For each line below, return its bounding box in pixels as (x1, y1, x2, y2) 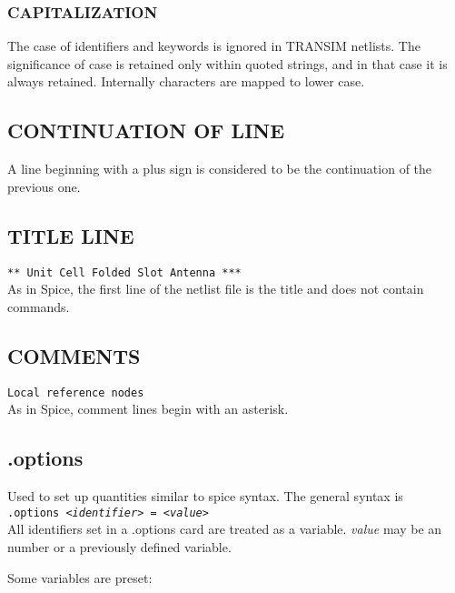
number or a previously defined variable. (7, 537, 232, 556)
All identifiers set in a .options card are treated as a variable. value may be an (7, 519, 442, 538)
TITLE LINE (7, 221, 134, 249)
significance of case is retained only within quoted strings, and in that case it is (7, 54, 448, 73)
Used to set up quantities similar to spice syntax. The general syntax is (7, 487, 403, 506)
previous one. (7, 176, 81, 196)
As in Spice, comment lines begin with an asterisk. (7, 399, 289, 418)
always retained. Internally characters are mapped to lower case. (7, 72, 365, 91)
